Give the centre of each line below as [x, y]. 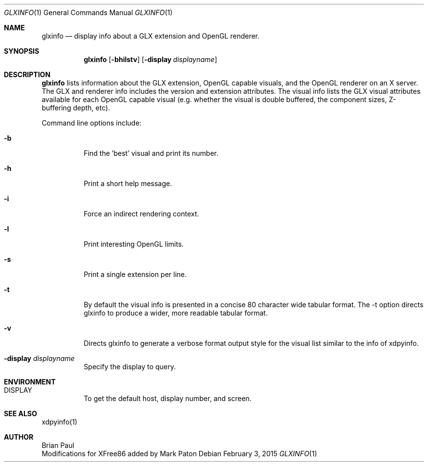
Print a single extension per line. [135, 274]
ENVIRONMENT [30, 382]
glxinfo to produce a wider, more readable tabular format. [176, 313]
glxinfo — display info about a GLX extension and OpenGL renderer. [151, 36]
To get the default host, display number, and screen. [168, 398]
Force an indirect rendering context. [141, 214]
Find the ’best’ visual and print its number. [151, 153]
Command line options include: [92, 123]
